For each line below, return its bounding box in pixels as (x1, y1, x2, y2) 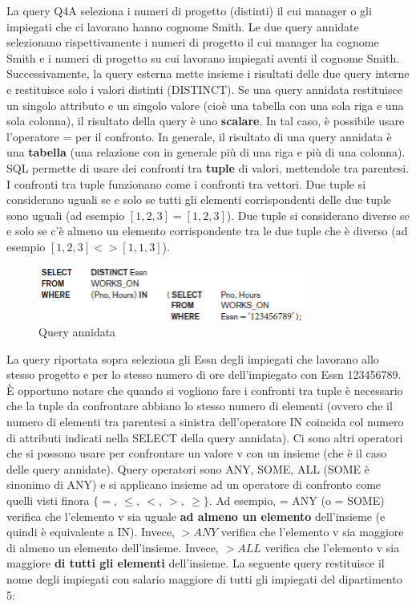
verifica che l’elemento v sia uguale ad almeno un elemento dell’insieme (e (6, 507, 386, 524)
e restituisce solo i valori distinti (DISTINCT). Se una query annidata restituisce (6, 80, 402, 97)
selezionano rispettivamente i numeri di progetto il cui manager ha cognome (6, 34, 379, 51)
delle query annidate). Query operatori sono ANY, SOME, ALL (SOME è (6, 460, 370, 477)
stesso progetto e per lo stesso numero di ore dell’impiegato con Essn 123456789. (6, 366, 402, 383)
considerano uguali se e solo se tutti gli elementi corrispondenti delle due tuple (6, 191, 391, 208)
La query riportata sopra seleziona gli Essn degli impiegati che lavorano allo (6, 350, 379, 367)
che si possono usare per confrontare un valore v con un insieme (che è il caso (6, 445, 387, 462)
